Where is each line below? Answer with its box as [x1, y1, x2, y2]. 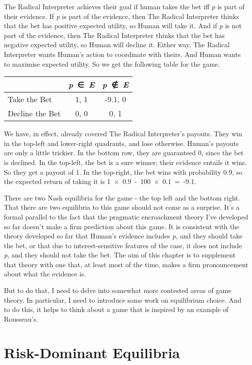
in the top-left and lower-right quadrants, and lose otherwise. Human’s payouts [4, 138, 239, 148]
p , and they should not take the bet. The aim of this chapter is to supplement [4, 250, 235, 260]
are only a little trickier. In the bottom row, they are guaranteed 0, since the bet [4, 147, 244, 158]
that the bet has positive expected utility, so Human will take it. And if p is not [4, 20, 242, 31]
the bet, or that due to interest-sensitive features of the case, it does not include [4, 240, 242, 250]
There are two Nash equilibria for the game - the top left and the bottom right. [4, 192, 240, 202]
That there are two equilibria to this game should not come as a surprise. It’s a [4, 202, 240, 212]
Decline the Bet [8, 108, 61, 119]
